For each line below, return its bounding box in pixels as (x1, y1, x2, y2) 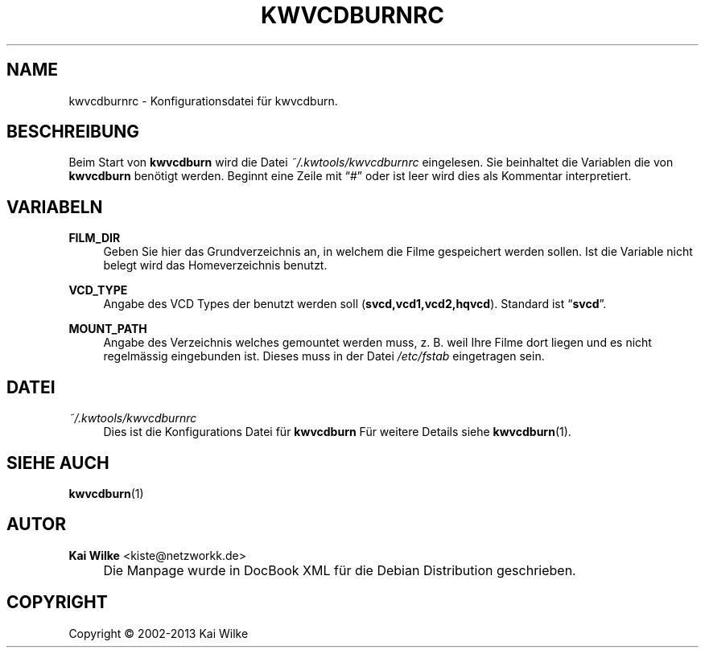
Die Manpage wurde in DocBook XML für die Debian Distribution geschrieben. (103, 561, 576, 578)
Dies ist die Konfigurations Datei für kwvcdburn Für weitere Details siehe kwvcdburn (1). (103, 425, 571, 439)
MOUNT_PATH (68, 322, 147, 336)
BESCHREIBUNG (6, 121, 140, 142)
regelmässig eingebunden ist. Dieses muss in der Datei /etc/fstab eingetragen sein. (103, 349, 545, 364)
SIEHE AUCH (6, 452, 109, 473)
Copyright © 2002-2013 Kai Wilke (68, 626, 249, 640)
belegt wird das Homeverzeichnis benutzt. (103, 258, 328, 273)
